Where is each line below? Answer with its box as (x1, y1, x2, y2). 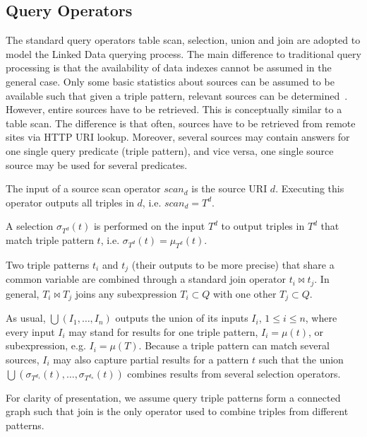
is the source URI (191, 181, 267, 196)
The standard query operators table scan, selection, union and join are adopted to (6, 33, 361, 47)
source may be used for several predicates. (6, 157, 188, 172)
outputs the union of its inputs (115, 310, 248, 325)
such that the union (258, 352, 344, 367)
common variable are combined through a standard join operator (6, 272, 287, 286)
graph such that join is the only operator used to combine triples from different (6, 404, 349, 419)
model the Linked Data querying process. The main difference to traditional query (6, 46, 361, 61)
